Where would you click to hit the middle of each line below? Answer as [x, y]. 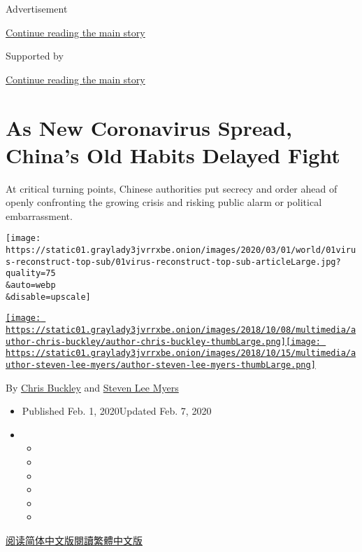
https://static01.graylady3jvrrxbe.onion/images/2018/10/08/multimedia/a [181, 330]
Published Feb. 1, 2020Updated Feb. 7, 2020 [117, 411]
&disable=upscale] [48, 297]
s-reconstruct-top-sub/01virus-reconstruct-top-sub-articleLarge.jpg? [173, 262]
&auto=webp [31, 285]
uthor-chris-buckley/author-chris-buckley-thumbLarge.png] [146, 341]
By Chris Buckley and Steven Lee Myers [92, 387]
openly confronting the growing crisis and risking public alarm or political [164, 202]
